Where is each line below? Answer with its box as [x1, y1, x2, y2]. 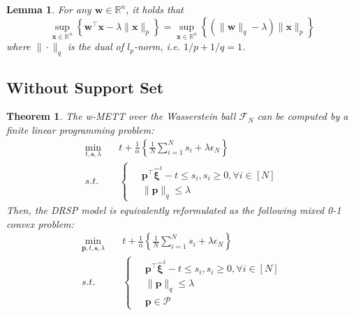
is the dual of [67, 39, 124, 54]
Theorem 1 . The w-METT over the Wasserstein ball [6, 109, 236, 123]
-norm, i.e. [133, 39, 180, 54]
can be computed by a [257, 109, 348, 123]
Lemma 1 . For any [6, 2, 91, 16]
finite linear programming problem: [6, 122, 154, 137]
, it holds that [126, 2, 184, 16]
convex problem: [6, 216, 74, 231]
